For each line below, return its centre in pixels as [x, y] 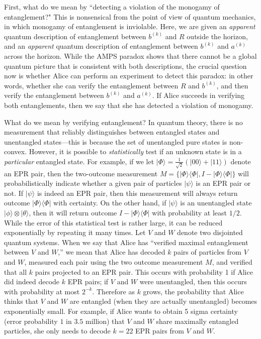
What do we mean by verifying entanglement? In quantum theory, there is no [123, 122]
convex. [16, 151]
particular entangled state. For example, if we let [79, 161]
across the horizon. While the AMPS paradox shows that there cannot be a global [130, 55]
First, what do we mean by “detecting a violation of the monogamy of [112, 7]
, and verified [232, 261]
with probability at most [42, 291]
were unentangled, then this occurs [193, 281]
